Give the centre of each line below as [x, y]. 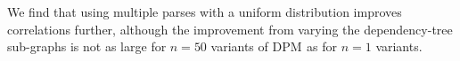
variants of [239, 46]
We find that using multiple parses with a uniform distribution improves [205, 11]
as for [322, 46]
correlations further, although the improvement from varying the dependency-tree [230, 29]
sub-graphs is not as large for [87, 46]
